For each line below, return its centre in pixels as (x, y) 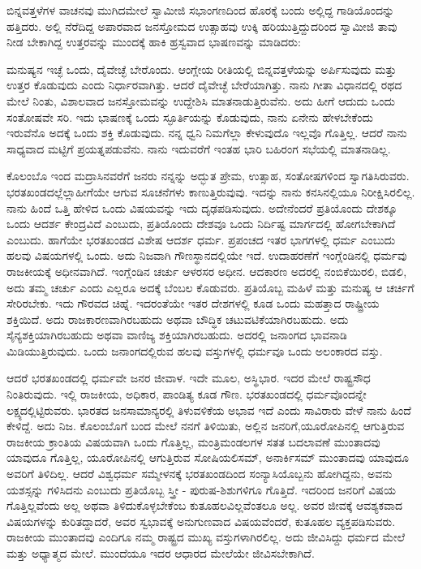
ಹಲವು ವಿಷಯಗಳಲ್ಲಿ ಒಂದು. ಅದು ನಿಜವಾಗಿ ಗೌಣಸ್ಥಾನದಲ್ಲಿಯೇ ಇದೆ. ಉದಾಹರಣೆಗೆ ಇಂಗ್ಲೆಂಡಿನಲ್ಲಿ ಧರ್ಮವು (207, 255)
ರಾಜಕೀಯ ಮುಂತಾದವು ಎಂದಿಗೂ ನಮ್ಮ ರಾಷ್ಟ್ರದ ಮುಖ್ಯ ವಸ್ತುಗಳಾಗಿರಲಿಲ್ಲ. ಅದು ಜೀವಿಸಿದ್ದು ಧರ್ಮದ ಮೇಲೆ (206, 537)
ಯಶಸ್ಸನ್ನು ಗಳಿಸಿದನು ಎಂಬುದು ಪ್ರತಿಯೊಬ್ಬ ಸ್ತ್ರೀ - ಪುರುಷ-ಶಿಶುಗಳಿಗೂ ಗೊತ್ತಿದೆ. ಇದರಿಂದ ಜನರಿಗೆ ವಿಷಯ (201, 489)
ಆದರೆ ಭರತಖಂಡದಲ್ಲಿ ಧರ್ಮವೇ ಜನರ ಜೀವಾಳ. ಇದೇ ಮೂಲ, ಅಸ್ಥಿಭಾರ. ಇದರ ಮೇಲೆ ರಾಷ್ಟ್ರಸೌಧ (189, 378)
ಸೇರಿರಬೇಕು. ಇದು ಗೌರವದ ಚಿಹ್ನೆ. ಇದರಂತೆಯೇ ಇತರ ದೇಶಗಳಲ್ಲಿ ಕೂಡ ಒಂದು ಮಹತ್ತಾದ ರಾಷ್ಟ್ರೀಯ (193, 303)
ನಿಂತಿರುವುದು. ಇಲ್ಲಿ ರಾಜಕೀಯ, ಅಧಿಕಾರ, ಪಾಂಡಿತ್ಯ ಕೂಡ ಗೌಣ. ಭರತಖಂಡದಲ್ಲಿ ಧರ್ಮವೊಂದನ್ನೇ (187, 394)
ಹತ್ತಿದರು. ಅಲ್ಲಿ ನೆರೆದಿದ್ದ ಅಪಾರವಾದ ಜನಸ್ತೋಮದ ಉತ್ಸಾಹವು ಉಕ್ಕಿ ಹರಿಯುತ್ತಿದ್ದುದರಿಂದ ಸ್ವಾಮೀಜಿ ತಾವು (202, 26)
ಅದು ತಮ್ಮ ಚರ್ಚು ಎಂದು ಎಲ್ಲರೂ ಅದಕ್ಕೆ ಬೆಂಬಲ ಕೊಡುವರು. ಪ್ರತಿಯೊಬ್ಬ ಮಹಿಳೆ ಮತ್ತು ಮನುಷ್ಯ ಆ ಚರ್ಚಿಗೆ (210, 287)
